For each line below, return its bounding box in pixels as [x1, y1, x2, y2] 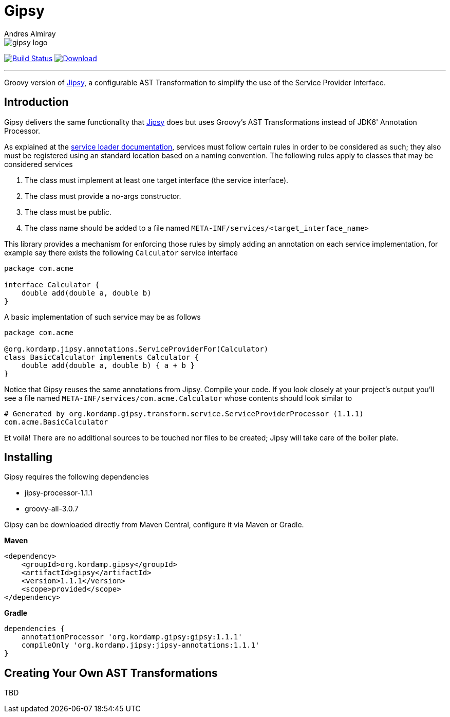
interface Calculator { [4, 280, 100, 289]
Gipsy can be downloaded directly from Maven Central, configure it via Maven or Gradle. [4, 520, 304, 529]
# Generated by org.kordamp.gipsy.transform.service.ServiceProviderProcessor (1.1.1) [4, 409, 364, 418]
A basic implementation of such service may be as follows [4, 312, 201, 321]
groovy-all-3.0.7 [25, 504, 79, 513]
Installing [4, 451, 53, 464]
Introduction [4, 96, 69, 109]
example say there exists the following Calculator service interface [4, 248, 238, 257]
